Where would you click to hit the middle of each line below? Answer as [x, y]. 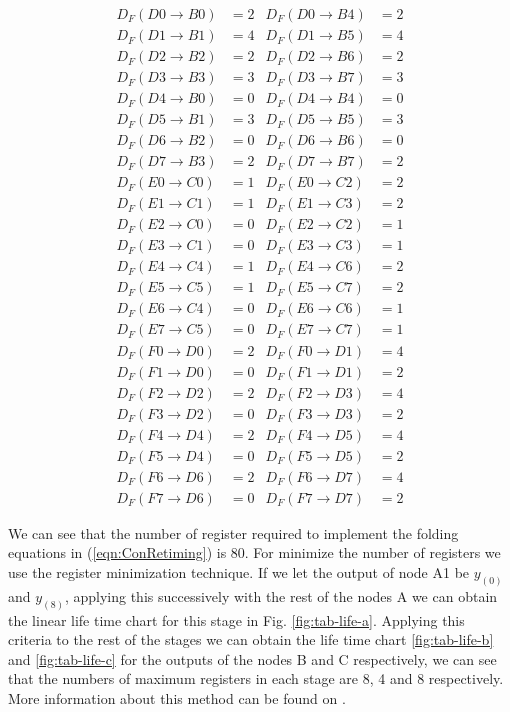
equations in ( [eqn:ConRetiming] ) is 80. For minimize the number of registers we [254, 552]
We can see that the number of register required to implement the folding [233, 532]
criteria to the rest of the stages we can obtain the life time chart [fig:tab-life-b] [251, 639]
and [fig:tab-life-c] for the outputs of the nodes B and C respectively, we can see [252, 658]
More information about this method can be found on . [177, 698]
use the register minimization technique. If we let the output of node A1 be [239, 571]
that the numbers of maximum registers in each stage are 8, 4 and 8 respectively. [256, 678]
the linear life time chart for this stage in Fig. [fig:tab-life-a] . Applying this [236, 619]
